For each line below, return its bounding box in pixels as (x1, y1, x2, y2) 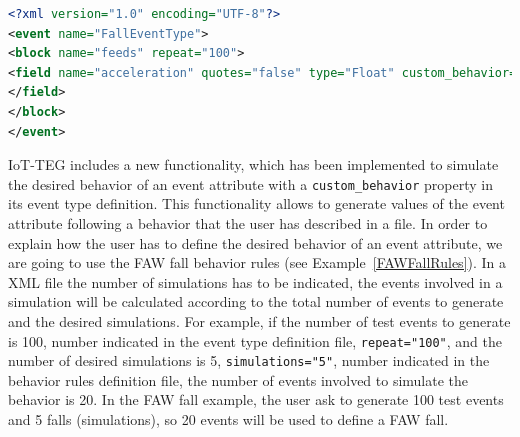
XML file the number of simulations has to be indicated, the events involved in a (8, 271, 503, 292)
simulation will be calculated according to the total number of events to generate (8, 291, 504, 312)
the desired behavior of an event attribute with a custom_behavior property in (8, 173, 493, 194)
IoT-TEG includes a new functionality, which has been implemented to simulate (8, 154, 499, 175)
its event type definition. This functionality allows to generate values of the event (8, 193, 505, 214)
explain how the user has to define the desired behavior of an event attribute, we (8, 232, 503, 253)
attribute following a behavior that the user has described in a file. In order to (8, 213, 488, 233)
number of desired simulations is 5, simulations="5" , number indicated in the (8, 350, 490, 371)
